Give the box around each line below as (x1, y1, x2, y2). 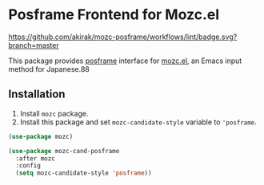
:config (15, 162, 42, 170)
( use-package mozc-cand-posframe (8, 147, 120, 155)
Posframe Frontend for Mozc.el (8, 6, 220, 24)
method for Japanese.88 (8, 64, 90, 73)
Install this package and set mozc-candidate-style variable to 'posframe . (19, 117, 258, 127)
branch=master (8, 40, 59, 49)
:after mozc (15, 154, 56, 163)
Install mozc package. (19, 108, 89, 118)
